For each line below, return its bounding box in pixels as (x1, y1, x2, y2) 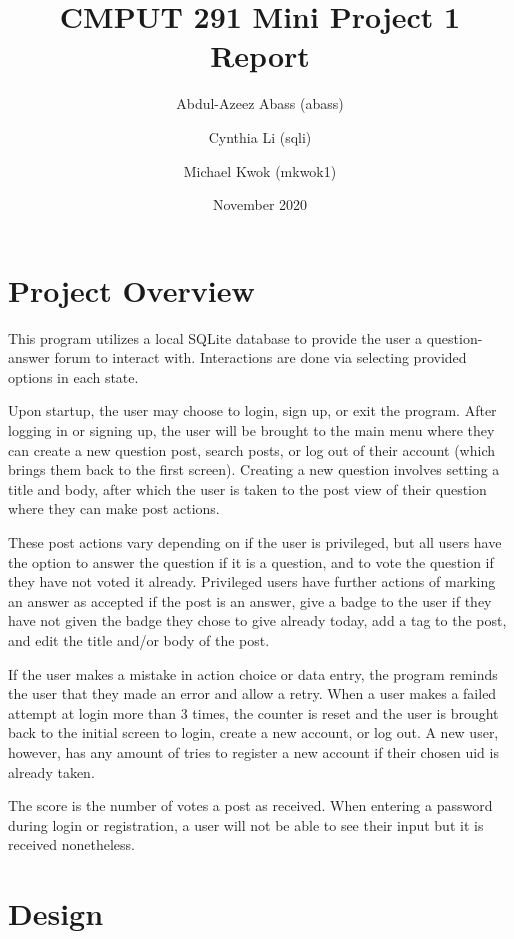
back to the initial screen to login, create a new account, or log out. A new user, (8, 722, 499, 743)
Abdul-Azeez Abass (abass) (176, 93, 344, 114)
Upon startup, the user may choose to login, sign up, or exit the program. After (8, 400, 497, 421)
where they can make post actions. (8, 498, 220, 519)
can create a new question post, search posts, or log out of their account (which (8, 439, 496, 460)
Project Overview (8, 269, 255, 310)
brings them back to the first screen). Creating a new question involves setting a (8, 459, 500, 480)
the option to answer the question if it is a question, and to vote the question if (8, 551, 494, 572)
